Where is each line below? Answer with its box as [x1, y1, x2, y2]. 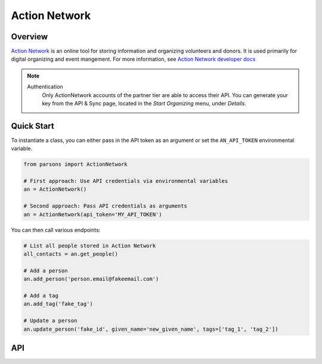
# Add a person [23, 267, 68, 274]
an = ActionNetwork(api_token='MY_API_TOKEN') [23, 211, 162, 217]
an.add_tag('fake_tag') [23, 301, 94, 307]
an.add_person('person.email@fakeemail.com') [23, 276, 159, 282]
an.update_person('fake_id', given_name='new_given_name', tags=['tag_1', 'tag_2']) [23, 325, 278, 332]
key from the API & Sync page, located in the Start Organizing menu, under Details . [42, 100, 247, 107]
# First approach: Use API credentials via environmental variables [23, 178, 228, 185]
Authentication [27, 83, 63, 91]
